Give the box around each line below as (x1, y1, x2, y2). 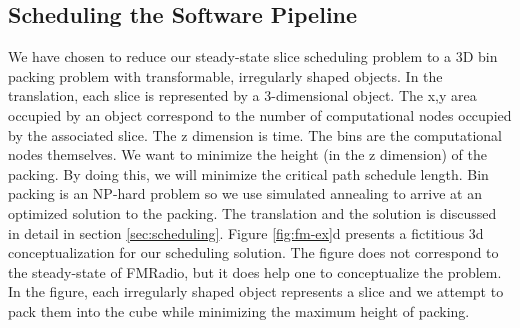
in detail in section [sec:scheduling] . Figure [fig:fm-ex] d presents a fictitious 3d (8, 222, 484, 243)
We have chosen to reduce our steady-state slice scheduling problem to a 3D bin (8, 46, 498, 67)
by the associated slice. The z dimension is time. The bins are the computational (8, 124, 502, 145)
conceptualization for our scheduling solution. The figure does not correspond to (8, 242, 499, 263)
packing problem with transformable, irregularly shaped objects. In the (8, 65, 443, 86)
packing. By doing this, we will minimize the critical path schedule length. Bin (8, 163, 489, 184)
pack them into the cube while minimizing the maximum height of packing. (8, 300, 470, 321)
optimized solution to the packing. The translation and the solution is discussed (8, 202, 497, 223)
